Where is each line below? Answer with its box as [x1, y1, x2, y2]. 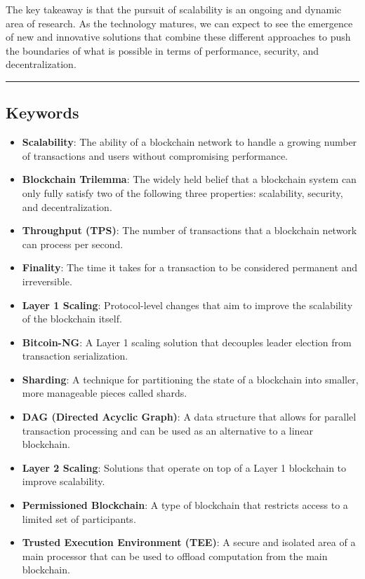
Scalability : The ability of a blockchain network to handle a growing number [22, 135, 357, 149]
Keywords [6, 102, 79, 123]
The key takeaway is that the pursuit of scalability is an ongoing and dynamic [6, 2, 342, 16]
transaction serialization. [22, 348, 128, 363]
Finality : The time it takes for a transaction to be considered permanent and [22, 260, 358, 275]
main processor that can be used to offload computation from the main [22, 548, 328, 563]
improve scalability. [22, 474, 105, 489]
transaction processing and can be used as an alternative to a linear [22, 423, 314, 437]
